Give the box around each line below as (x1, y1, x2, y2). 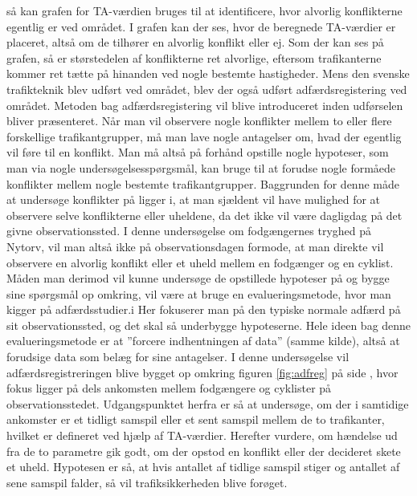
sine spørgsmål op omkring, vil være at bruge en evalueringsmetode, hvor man (6, 285, 391, 302)
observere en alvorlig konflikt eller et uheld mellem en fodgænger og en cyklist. (6, 254, 394, 270)
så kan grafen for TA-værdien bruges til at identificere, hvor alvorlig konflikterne (6, 2, 403, 18)
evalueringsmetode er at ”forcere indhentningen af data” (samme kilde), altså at (6, 332, 400, 349)
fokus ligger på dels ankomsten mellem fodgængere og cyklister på (6, 380, 332, 396)
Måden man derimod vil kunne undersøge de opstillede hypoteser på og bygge (6, 270, 390, 287)
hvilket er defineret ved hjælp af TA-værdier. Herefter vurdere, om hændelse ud (6, 427, 398, 444)
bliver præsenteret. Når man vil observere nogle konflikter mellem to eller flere (6, 112, 392, 129)
